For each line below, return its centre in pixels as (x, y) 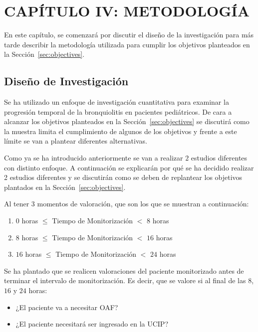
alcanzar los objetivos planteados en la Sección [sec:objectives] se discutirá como (127, 121)
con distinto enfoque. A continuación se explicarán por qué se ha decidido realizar (129, 167)
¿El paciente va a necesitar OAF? (67, 307)
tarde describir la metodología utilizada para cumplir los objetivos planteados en (127, 44)
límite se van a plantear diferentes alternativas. (76, 141)
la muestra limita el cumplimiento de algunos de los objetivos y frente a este (121, 131)
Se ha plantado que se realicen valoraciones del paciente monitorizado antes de (124, 270)
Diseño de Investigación (66, 81)
